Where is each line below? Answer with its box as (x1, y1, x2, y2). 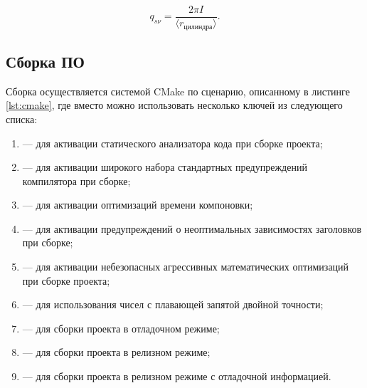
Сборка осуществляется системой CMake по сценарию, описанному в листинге (6, 83, 350, 98)
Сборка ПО (6, 50, 85, 72)
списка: (6, 111, 38, 126)
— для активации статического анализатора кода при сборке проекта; (22, 135, 323, 150)
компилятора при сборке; (22, 173, 131, 188)
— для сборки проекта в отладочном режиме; (22, 320, 220, 335)
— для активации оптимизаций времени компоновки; (22, 197, 253, 212)
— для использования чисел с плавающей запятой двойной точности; (22, 297, 324, 312)
